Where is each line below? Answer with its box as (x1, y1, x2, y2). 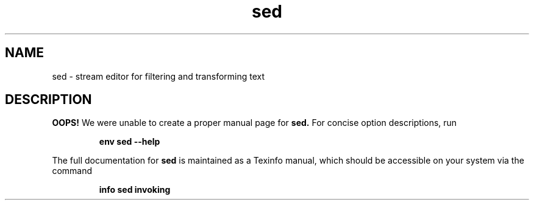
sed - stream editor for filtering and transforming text (52, 71, 265, 82)
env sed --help (99, 136, 160, 147)
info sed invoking (99, 184, 171, 195)
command (52, 165, 93, 176)
